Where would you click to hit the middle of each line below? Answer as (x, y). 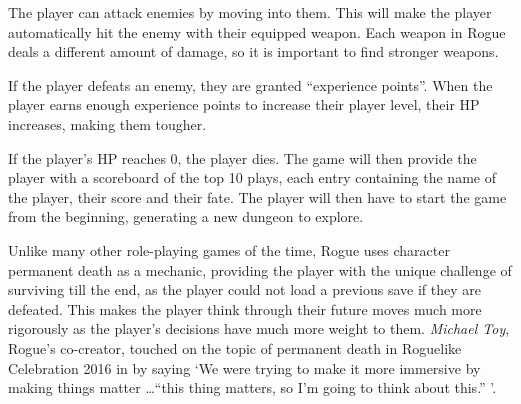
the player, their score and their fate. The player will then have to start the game (257, 196)
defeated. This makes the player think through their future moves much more (245, 308)
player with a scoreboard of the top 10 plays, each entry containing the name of (252, 177)
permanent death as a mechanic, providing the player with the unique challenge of (260, 269)
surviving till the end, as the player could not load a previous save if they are (244, 289)
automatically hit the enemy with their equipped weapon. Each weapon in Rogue (257, 31)
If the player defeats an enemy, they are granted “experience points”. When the (250, 84)
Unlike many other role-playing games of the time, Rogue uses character (229, 249)
